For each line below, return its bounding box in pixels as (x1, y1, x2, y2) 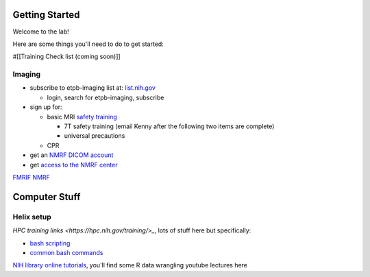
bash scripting (29, 239, 71, 247)
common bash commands (29, 248, 103, 256)
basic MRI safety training (47, 112, 118, 121)
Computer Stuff (12, 191, 81, 202)
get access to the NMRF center (29, 160, 118, 169)
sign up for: (29, 103, 62, 111)
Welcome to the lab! (12, 27, 69, 36)
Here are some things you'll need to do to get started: (12, 40, 164, 48)
